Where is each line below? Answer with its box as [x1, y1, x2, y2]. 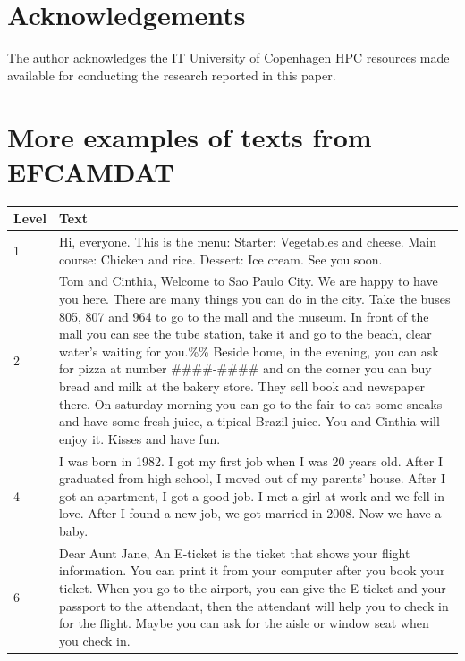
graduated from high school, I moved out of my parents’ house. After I [58, 469, 446, 488]
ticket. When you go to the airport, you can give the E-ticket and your [58, 579, 446, 597]
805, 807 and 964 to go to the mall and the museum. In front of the [58, 306, 429, 325]
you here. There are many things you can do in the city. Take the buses [58, 289, 451, 307]
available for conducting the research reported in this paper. [7, 65, 336, 84]
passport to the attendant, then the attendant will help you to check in [58, 596, 449, 615]
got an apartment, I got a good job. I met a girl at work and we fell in [58, 486, 444, 505]
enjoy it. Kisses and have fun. [58, 429, 221, 448]
